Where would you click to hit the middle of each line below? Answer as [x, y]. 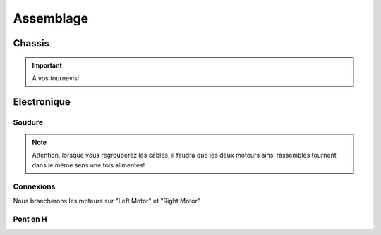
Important [47, 65]
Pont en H [30, 219]
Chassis [31, 43]
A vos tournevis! [56, 78]
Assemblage [51, 18]
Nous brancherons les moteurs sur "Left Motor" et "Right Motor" [107, 201]
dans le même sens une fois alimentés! [89, 165]
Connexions [34, 186]
